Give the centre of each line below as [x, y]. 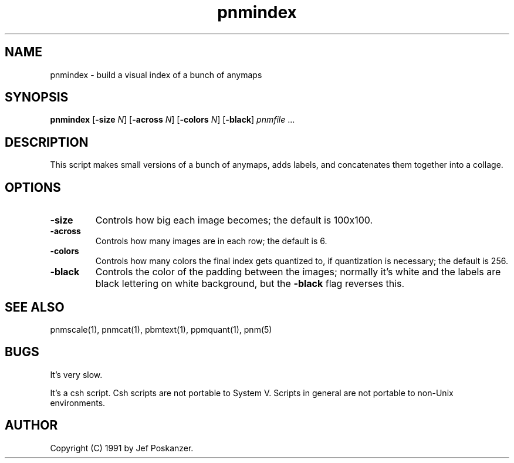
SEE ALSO [35, 307]
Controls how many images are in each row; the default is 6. [211, 241]
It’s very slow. [76, 374]
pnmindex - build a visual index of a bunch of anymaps [156, 75]
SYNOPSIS [37, 97]
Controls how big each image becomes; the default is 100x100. [234, 220]
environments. [78, 403]
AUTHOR [31, 425]
